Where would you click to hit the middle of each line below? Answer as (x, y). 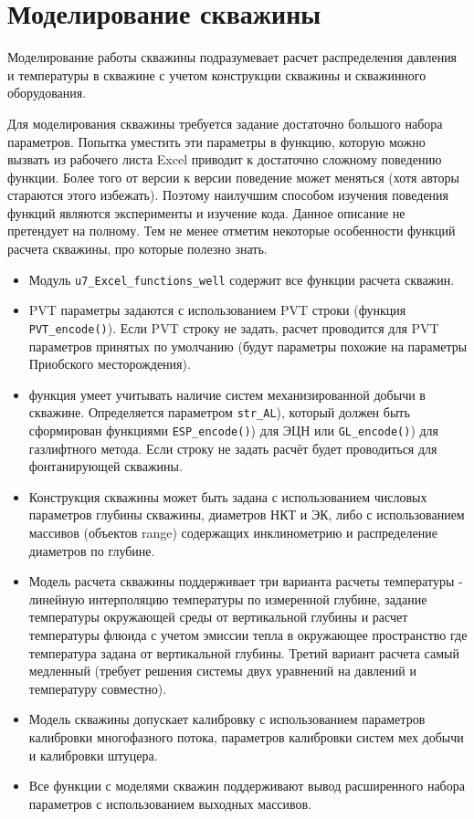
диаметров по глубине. (92, 550)
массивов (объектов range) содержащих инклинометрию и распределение (233, 533)
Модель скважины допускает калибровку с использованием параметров (227, 719)
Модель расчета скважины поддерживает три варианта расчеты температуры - (246, 581)
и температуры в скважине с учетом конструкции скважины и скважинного (217, 74)
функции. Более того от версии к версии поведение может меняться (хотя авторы (233, 177)
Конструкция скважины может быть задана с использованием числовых (228, 496)
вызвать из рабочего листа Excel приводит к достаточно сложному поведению (225, 159)
